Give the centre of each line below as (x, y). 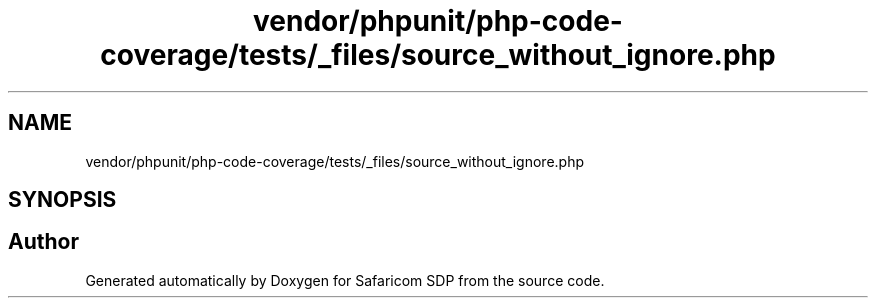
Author (43, 242)
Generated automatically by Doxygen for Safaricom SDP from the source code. (345, 280)
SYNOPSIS (62, 200)
